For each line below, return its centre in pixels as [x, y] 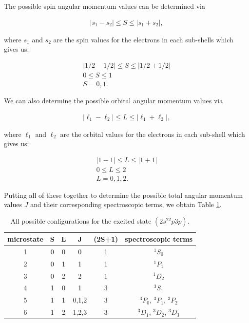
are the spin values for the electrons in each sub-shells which [143, 39]
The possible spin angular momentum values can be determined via [105, 6]
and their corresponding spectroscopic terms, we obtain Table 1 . [126, 204]
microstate [25, 239]
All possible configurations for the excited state [81, 221]
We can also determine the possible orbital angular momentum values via [114, 100]
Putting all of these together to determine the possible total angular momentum [124, 195]
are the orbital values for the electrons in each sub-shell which [153, 134]
